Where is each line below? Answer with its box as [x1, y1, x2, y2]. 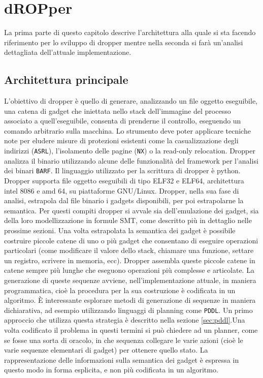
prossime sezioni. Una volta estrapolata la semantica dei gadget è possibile [4, 225, 236, 235]
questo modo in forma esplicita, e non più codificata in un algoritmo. [4, 364, 218, 375]
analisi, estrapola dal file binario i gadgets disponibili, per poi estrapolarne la [4, 195, 244, 206]
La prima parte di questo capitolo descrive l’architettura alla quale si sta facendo [4, 27, 256, 38]
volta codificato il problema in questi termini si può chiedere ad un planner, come [4, 324, 258, 335]
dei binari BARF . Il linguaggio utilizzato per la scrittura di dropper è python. [4, 165, 241, 176]
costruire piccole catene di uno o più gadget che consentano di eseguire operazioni [4, 235, 258, 245]
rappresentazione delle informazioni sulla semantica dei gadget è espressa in [4, 354, 239, 365]
